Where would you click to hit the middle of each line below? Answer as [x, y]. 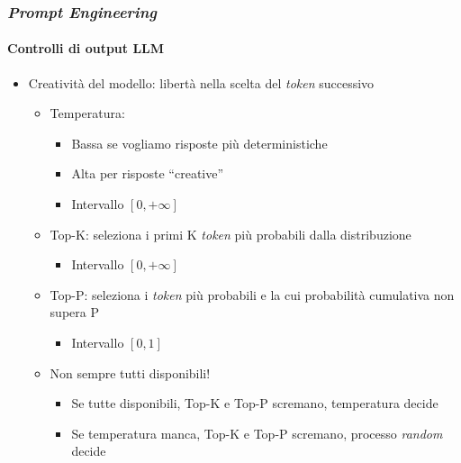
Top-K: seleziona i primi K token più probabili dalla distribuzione [230, 234]
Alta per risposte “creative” [148, 173]
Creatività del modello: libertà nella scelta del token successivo [201, 82]
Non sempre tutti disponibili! [130, 372]
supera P [74, 312]
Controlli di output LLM [86, 48]
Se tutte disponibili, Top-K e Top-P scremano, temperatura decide [255, 403]
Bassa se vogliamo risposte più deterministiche [199, 143]
